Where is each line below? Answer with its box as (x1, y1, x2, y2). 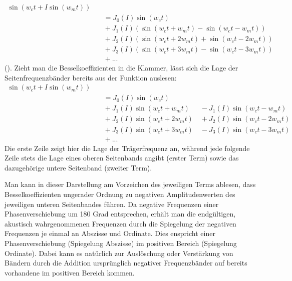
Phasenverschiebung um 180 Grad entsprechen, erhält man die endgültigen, (5, 208, 236, 219)
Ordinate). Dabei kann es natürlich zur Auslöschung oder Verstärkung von (5, 247, 233, 258)
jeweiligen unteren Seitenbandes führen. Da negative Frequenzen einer (5, 198, 219, 209)
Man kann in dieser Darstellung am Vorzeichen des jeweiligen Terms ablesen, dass (5, 179, 256, 189)
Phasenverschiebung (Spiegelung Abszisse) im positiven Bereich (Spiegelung (5, 237, 237, 248)
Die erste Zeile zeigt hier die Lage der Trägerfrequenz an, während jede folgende (5, 142, 250, 153)
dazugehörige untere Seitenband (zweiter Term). (5, 162, 152, 172)
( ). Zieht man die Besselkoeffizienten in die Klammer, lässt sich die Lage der (5, 62, 238, 73)
